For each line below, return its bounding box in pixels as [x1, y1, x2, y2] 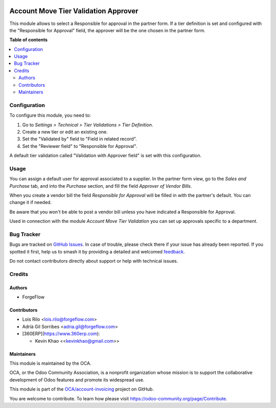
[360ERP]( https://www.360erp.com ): [22, 330, 100, 337]
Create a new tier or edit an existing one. [22, 129, 108, 135]
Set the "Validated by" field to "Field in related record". [22, 136, 137, 142]
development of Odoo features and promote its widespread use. [9, 376, 145, 382]
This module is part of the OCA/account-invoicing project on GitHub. [9, 386, 154, 392]
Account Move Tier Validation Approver [9, 7, 139, 15]
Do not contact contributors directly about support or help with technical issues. [9, 258, 178, 264]
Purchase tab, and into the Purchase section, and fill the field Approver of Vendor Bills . [9, 183, 192, 189]
